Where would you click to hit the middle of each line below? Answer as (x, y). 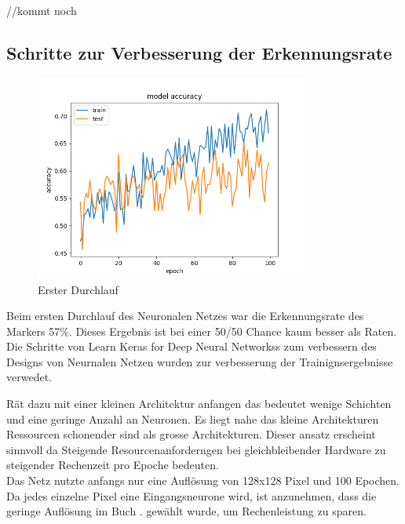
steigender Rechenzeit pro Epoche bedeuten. (113, 465)
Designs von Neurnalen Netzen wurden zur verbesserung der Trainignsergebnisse (200, 361)
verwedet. (29, 377)
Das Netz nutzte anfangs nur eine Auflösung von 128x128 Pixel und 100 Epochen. (203, 480)
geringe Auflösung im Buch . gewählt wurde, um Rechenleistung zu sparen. (186, 511)
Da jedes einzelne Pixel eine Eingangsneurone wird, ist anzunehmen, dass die (192, 495)
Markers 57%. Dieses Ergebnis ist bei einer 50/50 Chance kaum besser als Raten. (202, 331)
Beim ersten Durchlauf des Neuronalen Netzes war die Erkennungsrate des (185, 316)
